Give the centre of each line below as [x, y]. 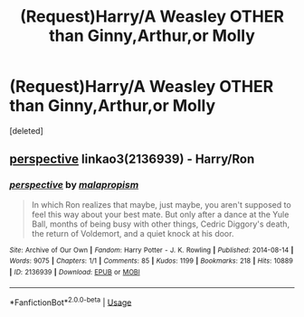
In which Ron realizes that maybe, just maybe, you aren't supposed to [161, 204]
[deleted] [26, 131]
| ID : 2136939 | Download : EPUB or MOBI [75, 272]
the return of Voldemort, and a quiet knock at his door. [133, 233]
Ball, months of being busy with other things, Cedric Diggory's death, [161, 224]
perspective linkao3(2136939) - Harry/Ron [132, 159]
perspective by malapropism [74, 185]
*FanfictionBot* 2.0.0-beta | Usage [71, 302]
